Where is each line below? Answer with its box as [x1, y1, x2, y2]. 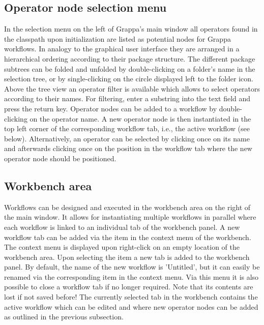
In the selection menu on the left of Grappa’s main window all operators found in [4, 23, 258, 34]
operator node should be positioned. [4, 153, 116, 163]
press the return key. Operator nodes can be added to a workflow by [4, 103, 217, 113]
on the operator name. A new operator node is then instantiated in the [30, 113, 251, 124]
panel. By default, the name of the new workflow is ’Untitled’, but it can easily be [4, 261, 260, 272]
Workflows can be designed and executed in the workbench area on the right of [4, 201, 251, 212]
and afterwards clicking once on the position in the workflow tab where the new [4, 143, 252, 154]
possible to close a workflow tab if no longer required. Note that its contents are [4, 281, 253, 292]
